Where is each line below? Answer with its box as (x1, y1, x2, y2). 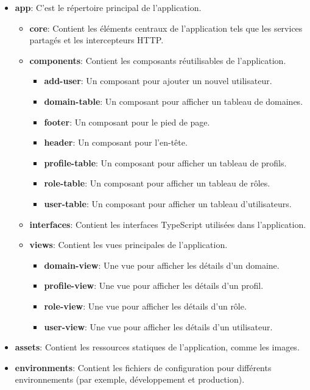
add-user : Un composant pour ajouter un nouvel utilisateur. (44, 74, 272, 87)
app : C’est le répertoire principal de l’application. (15, 1, 202, 13)
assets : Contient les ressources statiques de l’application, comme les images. (15, 341, 300, 353)
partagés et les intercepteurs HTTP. (29, 34, 164, 46)
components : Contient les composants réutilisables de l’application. (29, 54, 286, 66)
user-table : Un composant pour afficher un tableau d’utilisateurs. (44, 197, 292, 210)
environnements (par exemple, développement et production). (15, 373, 245, 386)
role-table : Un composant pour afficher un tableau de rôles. (44, 177, 270, 190)
